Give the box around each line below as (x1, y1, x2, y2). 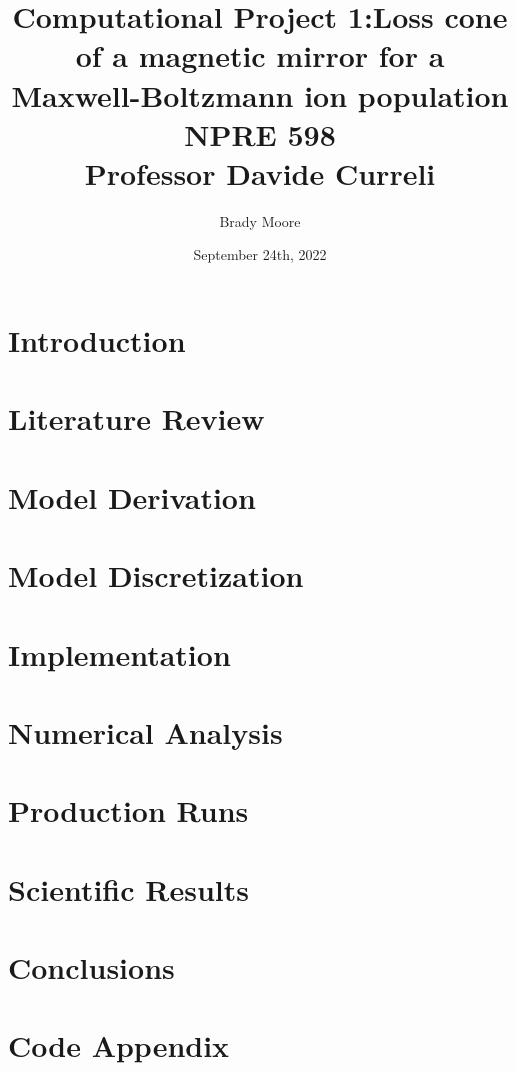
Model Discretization (8, 555, 304, 596)
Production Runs (8, 790, 249, 831)
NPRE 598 (184, 113, 336, 154)
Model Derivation (8, 476, 256, 517)
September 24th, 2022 (193, 244, 327, 265)
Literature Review (8, 398, 265, 439)
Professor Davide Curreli (84, 152, 436, 193)
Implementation (8, 633, 231, 674)
